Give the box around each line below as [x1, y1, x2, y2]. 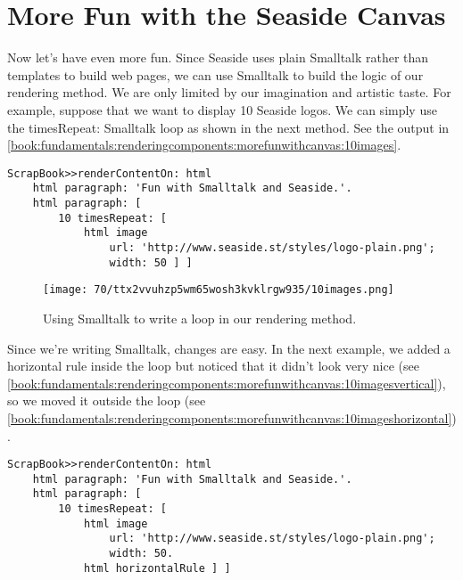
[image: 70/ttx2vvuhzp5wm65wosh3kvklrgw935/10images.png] [43, 283, 394, 297]
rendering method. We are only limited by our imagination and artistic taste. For [7, 83, 451, 102]
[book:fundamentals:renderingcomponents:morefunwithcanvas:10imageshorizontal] [7, 408, 452, 427]
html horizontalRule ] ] [83, 561, 231, 575]
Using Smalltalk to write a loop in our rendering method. [43, 308, 357, 327]
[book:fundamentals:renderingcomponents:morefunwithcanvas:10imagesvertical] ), [7, 373, 446, 392]
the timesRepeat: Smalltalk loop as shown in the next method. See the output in [7, 118, 450, 136]
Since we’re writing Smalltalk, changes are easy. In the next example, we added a [7, 339, 451, 357]
